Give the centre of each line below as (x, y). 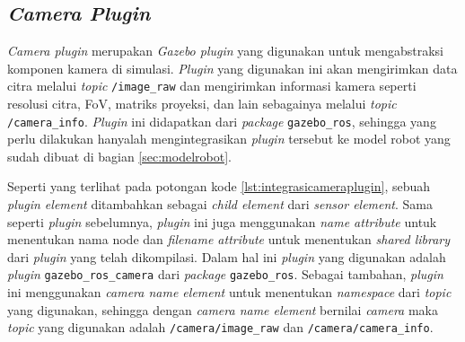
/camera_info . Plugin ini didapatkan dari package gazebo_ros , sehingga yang (222, 121)
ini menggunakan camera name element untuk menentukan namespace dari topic (229, 292)
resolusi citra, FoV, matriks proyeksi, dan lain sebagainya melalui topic (202, 104)
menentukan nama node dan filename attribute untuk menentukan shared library (229, 239)
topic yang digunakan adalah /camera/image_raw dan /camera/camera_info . (220, 327)
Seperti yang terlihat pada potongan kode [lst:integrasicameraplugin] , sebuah (219, 186)
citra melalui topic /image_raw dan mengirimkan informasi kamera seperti (212, 86)
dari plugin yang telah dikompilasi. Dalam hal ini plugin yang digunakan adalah (227, 256)
